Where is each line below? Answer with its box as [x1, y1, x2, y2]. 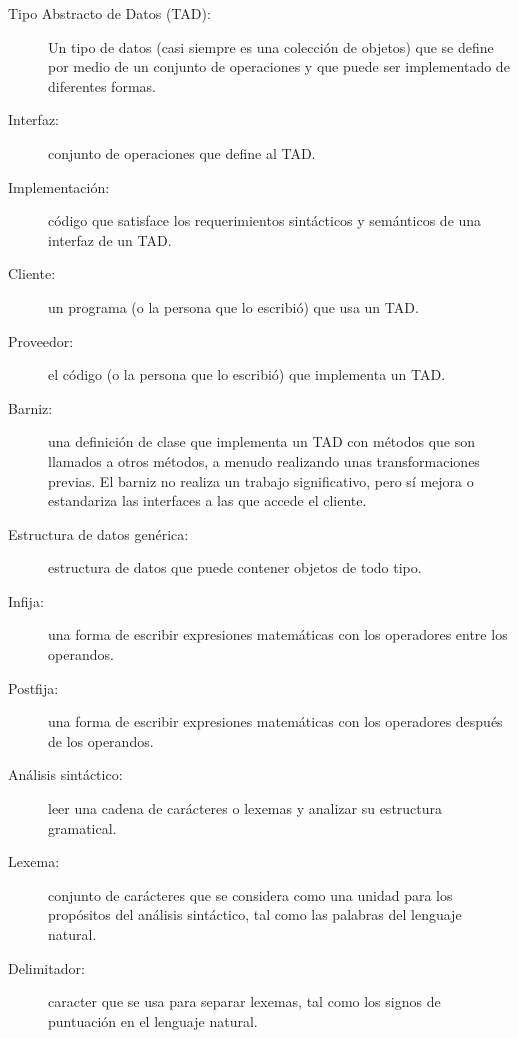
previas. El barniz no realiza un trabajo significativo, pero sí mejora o [48, 470, 474, 491]
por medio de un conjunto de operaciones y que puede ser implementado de [48, 56, 510, 77]
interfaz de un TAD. [48, 229, 172, 250]
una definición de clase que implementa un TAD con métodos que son [48, 431, 476, 452]
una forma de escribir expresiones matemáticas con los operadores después [48, 711, 503, 732]
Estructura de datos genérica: [8, 523, 189, 544]
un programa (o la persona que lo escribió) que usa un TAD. [48, 296, 419, 317]
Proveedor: [8, 330, 74, 351]
